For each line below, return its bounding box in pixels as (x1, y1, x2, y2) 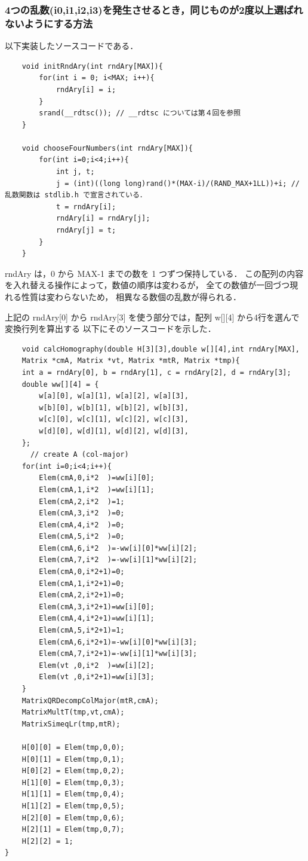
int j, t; (56, 167, 95, 176)
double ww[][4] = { (21, 380, 99, 389)
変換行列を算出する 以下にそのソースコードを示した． (5, 322, 216, 335)
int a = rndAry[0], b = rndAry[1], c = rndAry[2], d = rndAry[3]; (21, 368, 291, 377)
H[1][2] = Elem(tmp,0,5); (21, 801, 125, 810)
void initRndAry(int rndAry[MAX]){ (21, 62, 163, 71)
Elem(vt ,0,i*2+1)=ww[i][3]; (39, 673, 155, 682)
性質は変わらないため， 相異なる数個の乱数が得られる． (21, 291, 241, 303)
